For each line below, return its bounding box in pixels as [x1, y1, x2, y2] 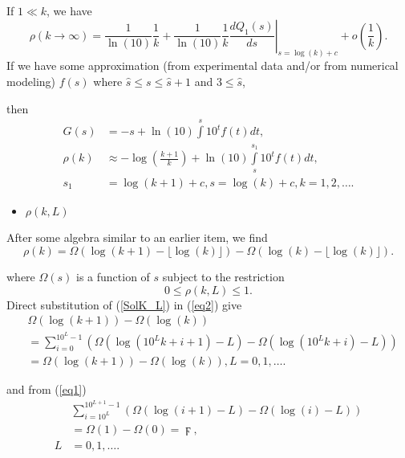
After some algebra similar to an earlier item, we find [6, 229, 268, 246]
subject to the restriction [162, 268, 285, 284]
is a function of [76, 268, 150, 284]
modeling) [6, 73, 56, 90]
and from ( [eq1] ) [6, 381, 87, 398]
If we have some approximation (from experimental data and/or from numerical [6, 57, 399, 74]
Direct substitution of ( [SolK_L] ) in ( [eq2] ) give [6, 296, 242, 313]
